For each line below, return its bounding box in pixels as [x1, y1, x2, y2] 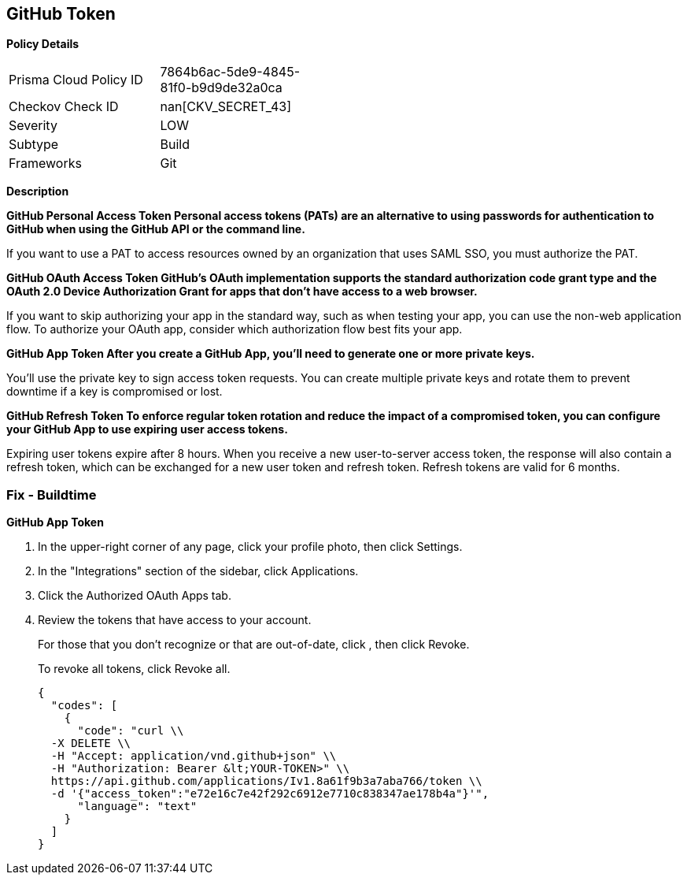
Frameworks [9, 155, 82, 172]
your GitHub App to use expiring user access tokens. [6, 422, 288, 437]
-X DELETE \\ [50, 737, 131, 750]
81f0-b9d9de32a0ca [160, 80, 283, 96]
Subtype [9, 136, 59, 153]
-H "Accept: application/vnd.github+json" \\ [50, 749, 337, 763]
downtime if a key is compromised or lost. [6, 385, 223, 399]
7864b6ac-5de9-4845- [160, 64, 301, 80]
